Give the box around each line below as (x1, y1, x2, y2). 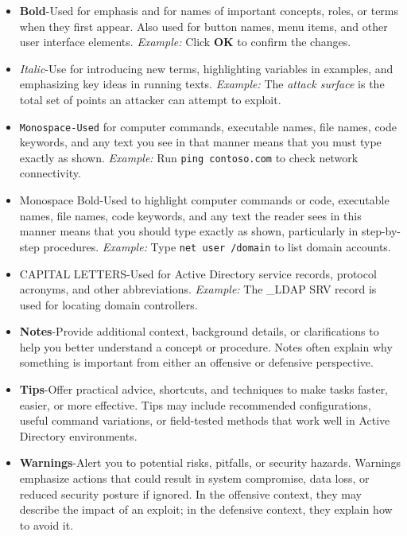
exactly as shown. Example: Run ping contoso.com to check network (19, 149, 359, 165)
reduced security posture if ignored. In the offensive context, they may (19, 485, 362, 502)
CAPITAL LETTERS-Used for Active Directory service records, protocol (19, 265, 377, 282)
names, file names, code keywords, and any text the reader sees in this (19, 207, 362, 223)
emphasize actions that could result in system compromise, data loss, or (19, 470, 370, 487)
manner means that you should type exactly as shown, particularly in (19, 223, 359, 239)
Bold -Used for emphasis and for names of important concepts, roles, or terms (19, 2, 399, 18)
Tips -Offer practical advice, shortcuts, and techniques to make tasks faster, (19, 381, 389, 398)
